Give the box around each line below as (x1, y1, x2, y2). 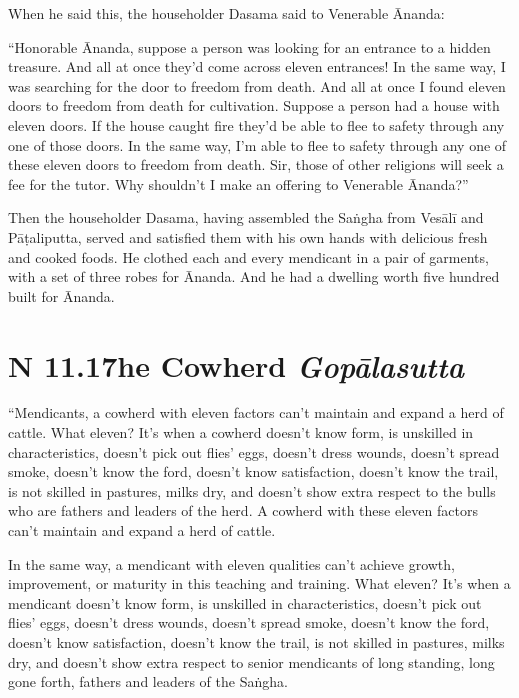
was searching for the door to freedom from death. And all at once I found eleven (8, 75, 506, 96)
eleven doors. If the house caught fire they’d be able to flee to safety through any (8, 114, 505, 135)
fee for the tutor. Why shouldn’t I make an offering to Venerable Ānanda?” (8, 173, 469, 194)
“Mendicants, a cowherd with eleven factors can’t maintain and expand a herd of (8, 402, 504, 423)
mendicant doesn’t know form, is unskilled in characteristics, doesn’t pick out (8, 592, 482, 613)
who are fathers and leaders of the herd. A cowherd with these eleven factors (8, 500, 478, 521)
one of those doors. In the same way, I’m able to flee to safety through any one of (8, 134, 507, 155)
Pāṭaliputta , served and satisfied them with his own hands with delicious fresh (8, 226, 488, 247)
